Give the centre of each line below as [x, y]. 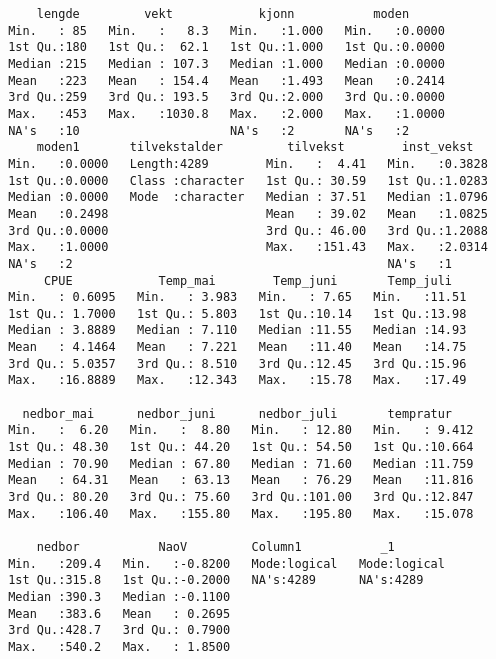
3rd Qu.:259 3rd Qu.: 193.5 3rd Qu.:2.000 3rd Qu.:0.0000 [226, 97]
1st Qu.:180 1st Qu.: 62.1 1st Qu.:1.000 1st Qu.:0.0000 [226, 47]
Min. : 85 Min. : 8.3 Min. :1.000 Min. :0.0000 [226, 30]
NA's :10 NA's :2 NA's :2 [209, 130]
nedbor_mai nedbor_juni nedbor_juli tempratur [237, 413]
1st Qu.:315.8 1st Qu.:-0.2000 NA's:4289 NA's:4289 [216, 580]
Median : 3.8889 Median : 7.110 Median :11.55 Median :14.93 [237, 330]
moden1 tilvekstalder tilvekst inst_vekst [255, 147]
